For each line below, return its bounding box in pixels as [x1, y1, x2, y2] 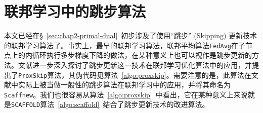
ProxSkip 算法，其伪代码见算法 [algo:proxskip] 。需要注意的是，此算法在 [18, 69, 251, 80]
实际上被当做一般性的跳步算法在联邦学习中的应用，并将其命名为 [18, 79, 231, 90]
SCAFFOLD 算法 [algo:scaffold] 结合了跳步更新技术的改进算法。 [11, 99, 209, 109]
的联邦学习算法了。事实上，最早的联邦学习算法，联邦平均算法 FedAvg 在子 [4, 40, 245, 50]
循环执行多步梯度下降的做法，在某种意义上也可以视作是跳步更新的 [32, 50, 252, 60]
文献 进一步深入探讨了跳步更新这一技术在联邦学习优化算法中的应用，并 [18, 59, 252, 70]
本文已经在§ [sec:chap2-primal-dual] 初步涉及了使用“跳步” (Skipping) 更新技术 [4, 30, 257, 41]
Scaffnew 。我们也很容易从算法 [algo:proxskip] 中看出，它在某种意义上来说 [4, 89, 248, 99]
